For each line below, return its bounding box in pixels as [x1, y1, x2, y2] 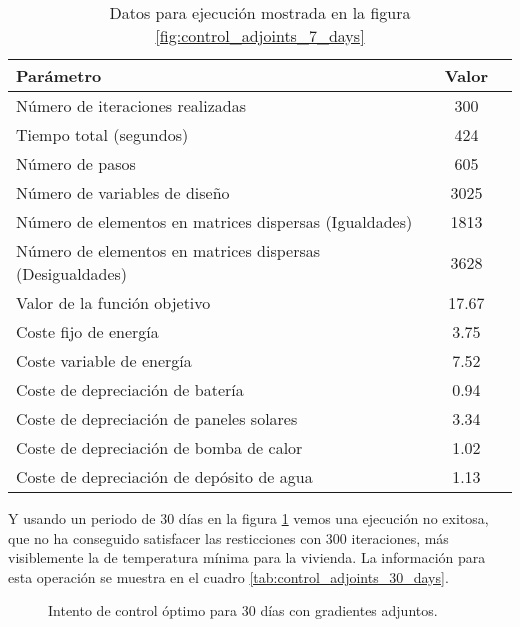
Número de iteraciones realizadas [16, 94, 247, 117]
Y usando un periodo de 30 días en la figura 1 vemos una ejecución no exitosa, [8, 508, 489, 528]
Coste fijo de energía [16, 320, 159, 343]
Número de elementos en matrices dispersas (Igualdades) [16, 210, 413, 233]
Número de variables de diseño [16, 181, 230, 204]
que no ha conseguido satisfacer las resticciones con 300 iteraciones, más [8, 527, 449, 548]
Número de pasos [16, 152, 136, 175]
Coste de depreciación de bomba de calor [16, 436, 303, 459]
